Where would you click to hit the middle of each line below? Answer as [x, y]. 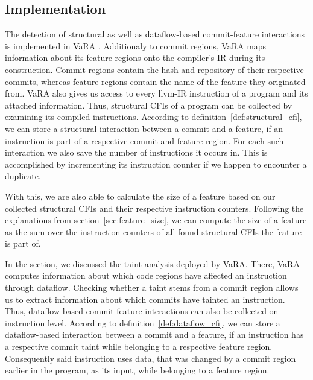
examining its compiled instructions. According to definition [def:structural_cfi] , [153, 117]
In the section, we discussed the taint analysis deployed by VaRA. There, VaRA [152, 263]
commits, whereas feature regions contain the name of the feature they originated [155, 81]
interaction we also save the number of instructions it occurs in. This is [136, 152]
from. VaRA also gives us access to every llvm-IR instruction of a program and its [156, 93]
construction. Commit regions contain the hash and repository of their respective [154, 69]
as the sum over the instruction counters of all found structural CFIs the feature [153, 231]
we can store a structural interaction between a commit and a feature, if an [144, 128]
